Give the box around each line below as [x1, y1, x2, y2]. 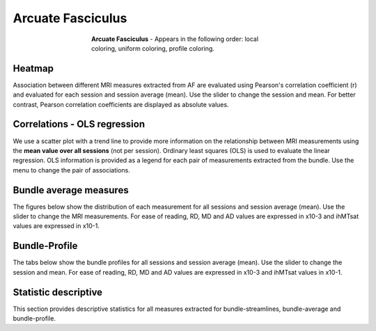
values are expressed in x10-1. [13, 222, 100, 230]
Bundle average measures [13, 184, 129, 196]
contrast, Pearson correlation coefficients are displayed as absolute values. [13, 100, 229, 108]
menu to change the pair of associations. [13, 165, 130, 174]
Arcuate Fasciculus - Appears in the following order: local [91, 35, 259, 43]
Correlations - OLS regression [13, 118, 146, 130]
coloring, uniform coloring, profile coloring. [91, 44, 215, 52]
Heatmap [13, 63, 54, 74]
